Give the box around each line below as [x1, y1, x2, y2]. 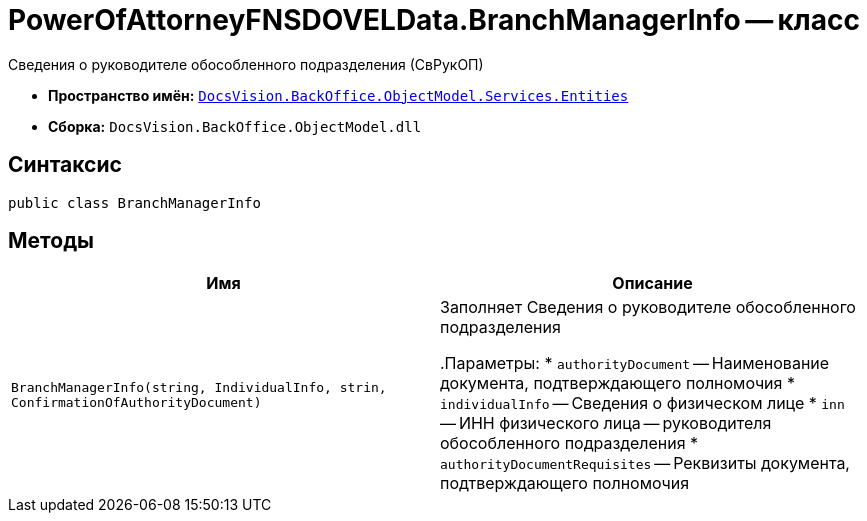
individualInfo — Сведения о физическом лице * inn [440, 393, 845, 414]
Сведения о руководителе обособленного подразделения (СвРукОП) [8, 55, 484, 73]
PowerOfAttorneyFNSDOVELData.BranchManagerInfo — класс [8, 3, 860, 37]
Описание [612, 273, 693, 294]
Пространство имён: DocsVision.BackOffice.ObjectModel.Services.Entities [48, 86, 629, 104]
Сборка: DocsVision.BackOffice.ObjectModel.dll [48, 117, 422, 135]
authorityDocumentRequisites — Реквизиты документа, [440, 453, 850, 474]
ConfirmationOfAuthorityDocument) [11, 395, 262, 411]
